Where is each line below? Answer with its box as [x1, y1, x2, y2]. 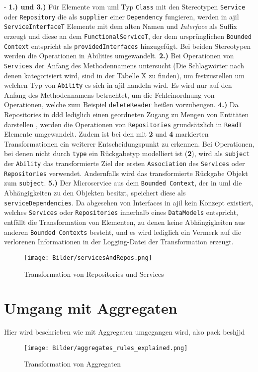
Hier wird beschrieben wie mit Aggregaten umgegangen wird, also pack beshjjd [4, 327, 245, 337]
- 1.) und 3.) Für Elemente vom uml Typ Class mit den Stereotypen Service [4, 1, 246, 11]
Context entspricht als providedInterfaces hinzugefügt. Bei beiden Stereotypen [4, 40, 251, 51]
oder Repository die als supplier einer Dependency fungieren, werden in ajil [4, 11, 239, 21]
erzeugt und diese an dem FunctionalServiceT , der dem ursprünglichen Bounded [4, 30, 252, 41]
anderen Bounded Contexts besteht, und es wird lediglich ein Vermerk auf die [4, 226, 241, 237]
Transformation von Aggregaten [24, 359, 121, 369]
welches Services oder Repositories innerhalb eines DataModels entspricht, [4, 207, 239, 217]
